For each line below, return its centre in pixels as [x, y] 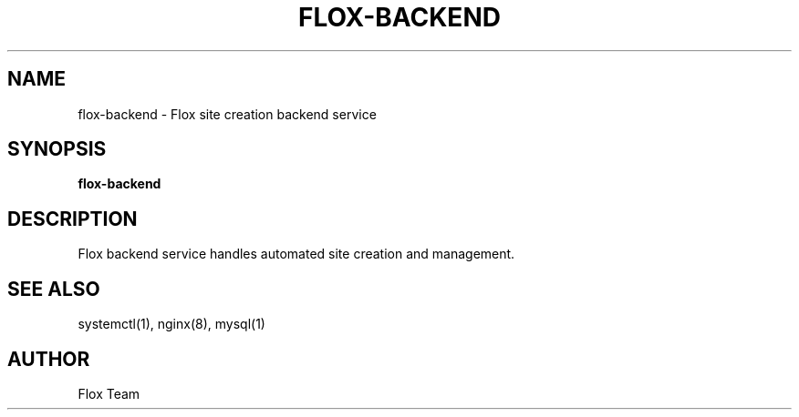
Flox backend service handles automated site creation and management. [296, 254]
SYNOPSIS [57, 149]
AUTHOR [49, 359]
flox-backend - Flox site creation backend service [227, 114]
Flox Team [109, 393]
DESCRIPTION [73, 219]
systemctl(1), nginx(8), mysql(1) [171, 324]
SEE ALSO [54, 289]
